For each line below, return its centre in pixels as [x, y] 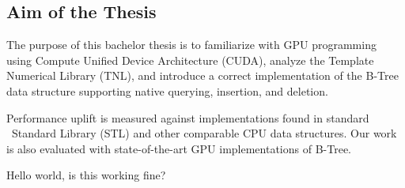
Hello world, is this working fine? [86, 175]
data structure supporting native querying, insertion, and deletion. [167, 90]
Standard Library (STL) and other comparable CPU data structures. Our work [204, 133]
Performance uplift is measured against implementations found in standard [188, 117]
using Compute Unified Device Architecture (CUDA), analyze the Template [190, 60]
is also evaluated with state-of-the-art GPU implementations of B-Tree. [179, 148]
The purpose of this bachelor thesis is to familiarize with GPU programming [191, 45]
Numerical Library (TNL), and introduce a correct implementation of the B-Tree [202, 75]
